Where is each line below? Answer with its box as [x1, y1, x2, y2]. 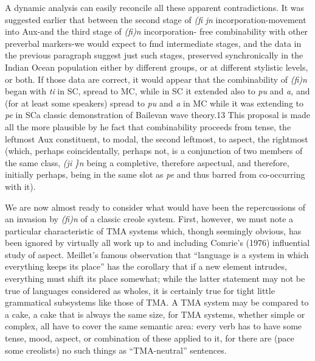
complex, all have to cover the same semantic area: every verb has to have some [5, 320, 302, 332]
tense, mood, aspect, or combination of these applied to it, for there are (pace [5, 332, 294, 345]
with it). [5, 180, 36, 192]
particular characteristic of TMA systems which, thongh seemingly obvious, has [5, 224, 302, 237]
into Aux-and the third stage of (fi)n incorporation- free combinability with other [5, 25, 308, 38]
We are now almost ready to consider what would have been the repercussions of [5, 200, 306, 213]
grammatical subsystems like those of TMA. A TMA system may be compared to [5, 296, 309, 309]
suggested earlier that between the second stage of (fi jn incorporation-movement [5, 13, 306, 26]
